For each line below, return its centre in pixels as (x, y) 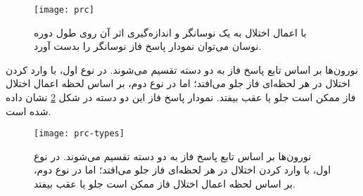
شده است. (28, 111)
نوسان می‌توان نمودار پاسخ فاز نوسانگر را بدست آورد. (148, 46)
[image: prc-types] (79, 134)
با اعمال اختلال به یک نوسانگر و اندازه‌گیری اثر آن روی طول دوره (170, 32)
